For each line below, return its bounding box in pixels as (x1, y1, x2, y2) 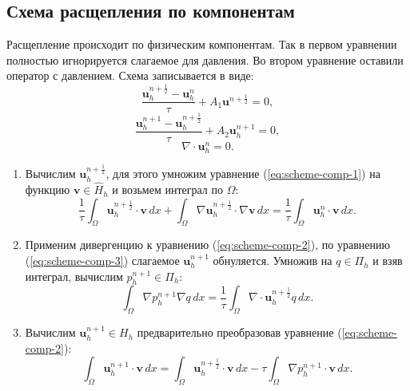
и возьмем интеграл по (112, 181, 223, 198)
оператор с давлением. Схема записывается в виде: (6, 67, 254, 84)
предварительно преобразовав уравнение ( (137, 324, 342, 341)
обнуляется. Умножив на (213, 252, 332, 269)
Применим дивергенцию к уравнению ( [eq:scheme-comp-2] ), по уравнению (25, 236, 390, 253)
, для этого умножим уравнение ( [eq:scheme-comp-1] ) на (105, 165, 380, 182)
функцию (25, 181, 70, 198)
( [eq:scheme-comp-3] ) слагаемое (25, 252, 180, 269)
